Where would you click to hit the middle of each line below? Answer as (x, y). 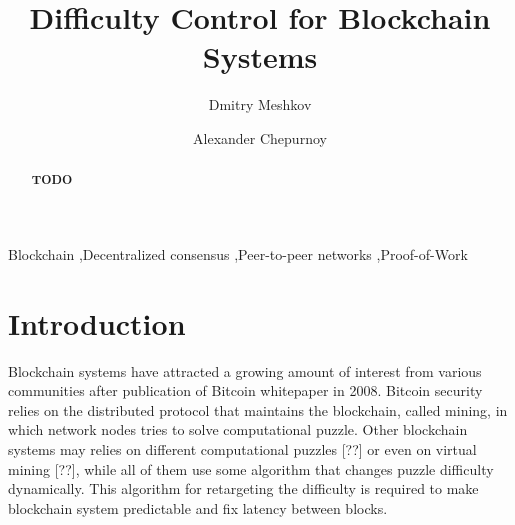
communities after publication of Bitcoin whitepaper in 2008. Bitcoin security (245, 390)
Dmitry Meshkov (260, 104)
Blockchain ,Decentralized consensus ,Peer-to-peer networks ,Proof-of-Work (238, 253)
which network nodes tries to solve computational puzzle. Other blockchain (238, 429)
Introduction (97, 322)
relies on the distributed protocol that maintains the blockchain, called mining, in (258, 409)
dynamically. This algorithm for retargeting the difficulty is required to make (243, 488)
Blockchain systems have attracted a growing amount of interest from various (245, 370)
